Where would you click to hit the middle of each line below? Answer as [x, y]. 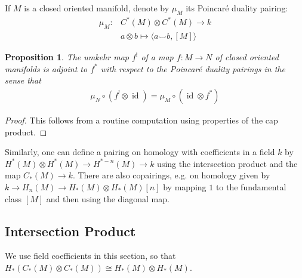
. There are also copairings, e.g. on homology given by [171, 175]
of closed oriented [247, 57]
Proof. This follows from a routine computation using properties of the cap [141, 120]
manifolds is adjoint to [46, 68]
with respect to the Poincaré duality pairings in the [193, 68]
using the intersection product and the [227, 163]
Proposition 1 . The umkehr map [67, 57]
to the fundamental [251, 186]
